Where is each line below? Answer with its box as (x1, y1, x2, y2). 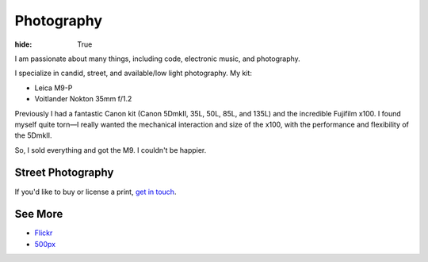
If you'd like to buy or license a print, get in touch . (14, 187, 177, 196)
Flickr (34, 228, 53, 237)
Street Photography (14, 166, 114, 180)
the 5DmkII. (14, 131, 52, 140)
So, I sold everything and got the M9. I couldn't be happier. (14, 145, 207, 154)
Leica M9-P (34, 83, 73, 93)
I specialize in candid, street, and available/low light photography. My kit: (14, 68, 253, 78)
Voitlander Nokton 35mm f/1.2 (34, 94, 132, 104)
